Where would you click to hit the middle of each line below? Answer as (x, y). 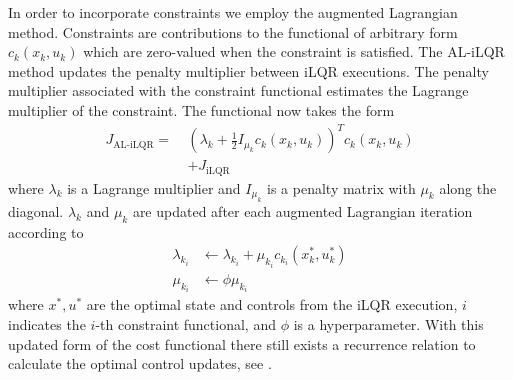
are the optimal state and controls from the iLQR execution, (272, 304)
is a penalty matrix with (341, 187)
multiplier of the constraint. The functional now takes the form (201, 109)
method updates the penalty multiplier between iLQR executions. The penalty (248, 70)
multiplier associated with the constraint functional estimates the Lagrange (238, 90)
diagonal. (36, 210)
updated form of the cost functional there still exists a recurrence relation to (242, 343)
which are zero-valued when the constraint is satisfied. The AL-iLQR (294, 51)
